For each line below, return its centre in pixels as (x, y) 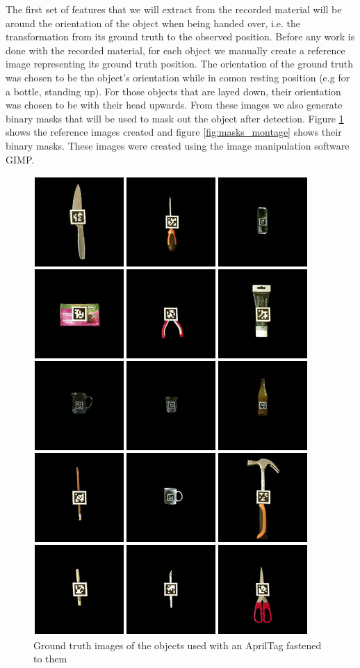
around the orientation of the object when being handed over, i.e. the (153, 23)
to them (50, 659)
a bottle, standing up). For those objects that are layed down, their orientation (173, 91)
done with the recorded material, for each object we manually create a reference (175, 50)
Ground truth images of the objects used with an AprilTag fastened (178, 645)
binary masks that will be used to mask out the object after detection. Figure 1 (175, 118)
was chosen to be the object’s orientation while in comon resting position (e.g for (178, 77)
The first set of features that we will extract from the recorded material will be (174, 9)
